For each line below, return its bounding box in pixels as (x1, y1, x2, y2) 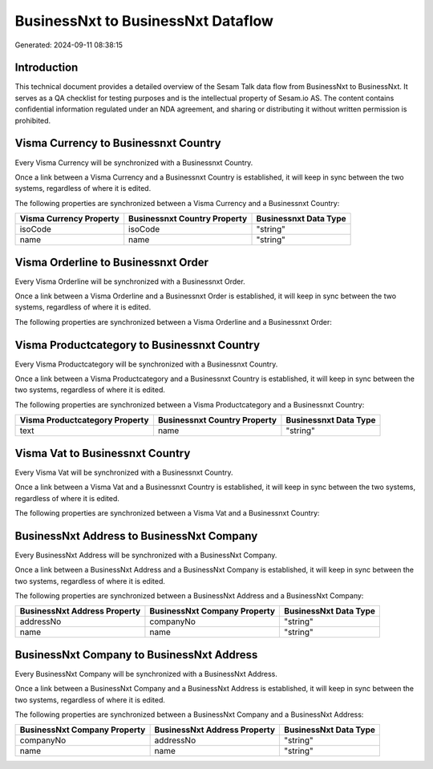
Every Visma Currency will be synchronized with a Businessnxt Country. (14, 157, 253, 168)
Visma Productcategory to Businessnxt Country (14, 338, 261, 352)
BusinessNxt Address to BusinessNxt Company (14, 529, 258, 543)
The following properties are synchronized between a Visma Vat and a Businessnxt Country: (14, 508, 320, 517)
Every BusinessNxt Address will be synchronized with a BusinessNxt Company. (14, 550, 277, 560)
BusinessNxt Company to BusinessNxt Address (14, 648, 258, 662)
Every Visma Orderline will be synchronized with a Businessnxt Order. (14, 277, 245, 286)
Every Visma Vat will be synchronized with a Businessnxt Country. (14, 467, 233, 477)
